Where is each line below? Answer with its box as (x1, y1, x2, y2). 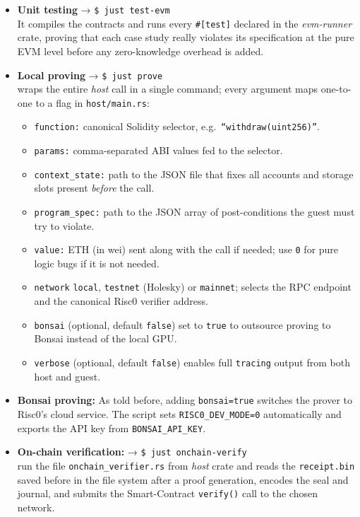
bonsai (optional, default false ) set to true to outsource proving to (34, 317, 331, 332)
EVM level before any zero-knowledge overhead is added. (17, 43, 264, 58)
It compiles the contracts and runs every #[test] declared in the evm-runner (17, 16, 352, 30)
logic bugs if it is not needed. (34, 255, 160, 270)
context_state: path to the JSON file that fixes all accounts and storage (34, 166, 354, 181)
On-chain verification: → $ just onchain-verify (17, 444, 247, 459)
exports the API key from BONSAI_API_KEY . (17, 420, 206, 435)
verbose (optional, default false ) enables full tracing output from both (34, 354, 350, 369)
